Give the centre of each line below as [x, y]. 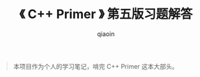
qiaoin [106, 34]
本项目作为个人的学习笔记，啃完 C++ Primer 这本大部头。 [95, 66]
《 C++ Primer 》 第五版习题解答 [106, 14]
